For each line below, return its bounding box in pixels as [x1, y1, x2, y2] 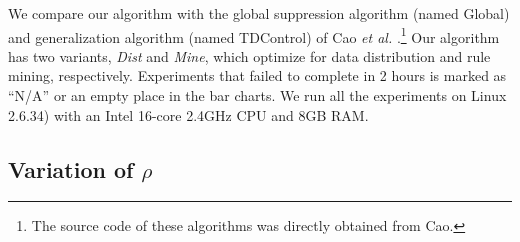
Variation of [8, 153, 134, 184]
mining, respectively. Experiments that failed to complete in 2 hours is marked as [8, 65, 507, 86]
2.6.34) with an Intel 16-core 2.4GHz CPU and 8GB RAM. [8, 104, 369, 125]
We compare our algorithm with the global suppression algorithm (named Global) [8, 3, 510, 23]
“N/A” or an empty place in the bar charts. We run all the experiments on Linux [8, 85, 507, 106]
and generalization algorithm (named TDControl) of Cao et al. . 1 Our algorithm [8, 23, 500, 47]
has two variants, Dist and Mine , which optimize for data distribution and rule [8, 45, 491, 66]
